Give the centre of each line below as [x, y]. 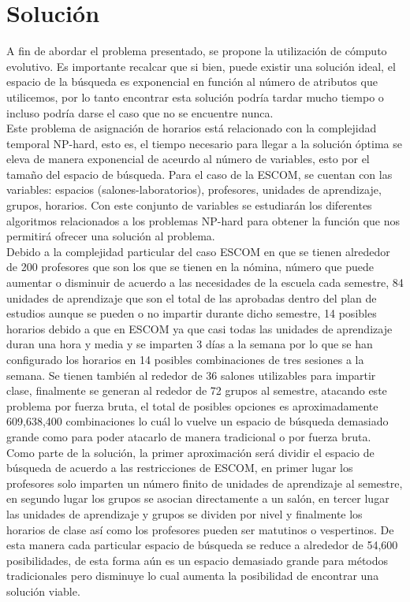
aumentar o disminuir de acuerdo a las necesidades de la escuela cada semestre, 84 [205, 282]
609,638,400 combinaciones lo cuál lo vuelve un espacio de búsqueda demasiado [198, 421]
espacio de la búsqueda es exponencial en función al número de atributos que [192, 82]
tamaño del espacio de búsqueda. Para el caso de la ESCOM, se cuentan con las [199, 174]
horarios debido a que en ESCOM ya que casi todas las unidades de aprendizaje [199, 328]
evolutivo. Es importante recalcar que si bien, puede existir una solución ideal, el [201, 66]
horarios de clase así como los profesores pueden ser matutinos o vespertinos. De [200, 529]
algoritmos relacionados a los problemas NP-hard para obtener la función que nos [203, 220]
